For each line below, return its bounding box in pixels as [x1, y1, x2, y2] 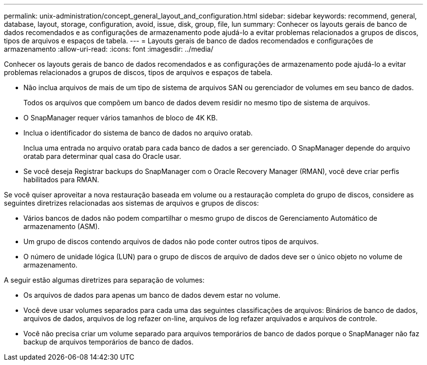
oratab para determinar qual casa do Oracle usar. [23, 152, 181, 160]
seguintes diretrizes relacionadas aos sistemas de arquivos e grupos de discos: [4, 199, 259, 207]
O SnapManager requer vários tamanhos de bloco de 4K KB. [23, 114, 218, 122]
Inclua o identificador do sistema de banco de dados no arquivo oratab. [23, 129, 253, 137]
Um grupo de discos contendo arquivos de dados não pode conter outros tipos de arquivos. [23, 237, 319, 246]
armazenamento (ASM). [23, 222, 100, 231]
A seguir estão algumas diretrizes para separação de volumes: [4, 276, 205, 284]
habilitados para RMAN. [23, 175, 99, 184]
